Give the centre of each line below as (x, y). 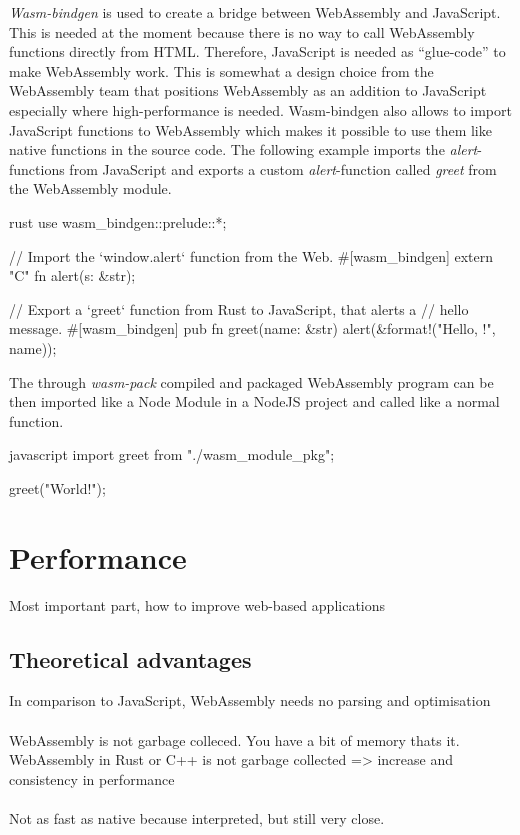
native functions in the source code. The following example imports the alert (243, 149)
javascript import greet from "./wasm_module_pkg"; (172, 454)
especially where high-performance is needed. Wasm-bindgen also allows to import (260, 109)
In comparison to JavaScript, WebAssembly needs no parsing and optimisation (250, 700)
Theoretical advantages (130, 658)
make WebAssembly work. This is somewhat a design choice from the (221, 70)
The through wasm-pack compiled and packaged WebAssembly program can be (251, 381)
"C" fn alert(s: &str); (72, 275)
